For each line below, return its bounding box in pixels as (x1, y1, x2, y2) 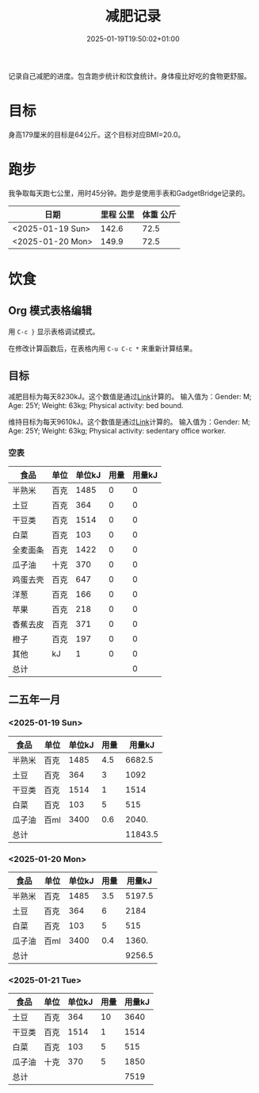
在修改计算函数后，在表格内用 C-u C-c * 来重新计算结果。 (8, 343, 197, 353)
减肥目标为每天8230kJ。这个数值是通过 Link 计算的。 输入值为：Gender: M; (8, 391, 252, 401)
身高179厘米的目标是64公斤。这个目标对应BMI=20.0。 (8, 129, 185, 139)
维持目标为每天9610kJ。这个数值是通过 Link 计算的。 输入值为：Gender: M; (8, 417, 251, 426)
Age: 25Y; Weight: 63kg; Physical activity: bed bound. (8, 400, 184, 410)
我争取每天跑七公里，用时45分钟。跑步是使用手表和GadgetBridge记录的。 (8, 188, 249, 198)
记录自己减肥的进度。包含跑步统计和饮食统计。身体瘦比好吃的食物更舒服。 (8, 71, 251, 80)
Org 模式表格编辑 (8, 304, 93, 318)
